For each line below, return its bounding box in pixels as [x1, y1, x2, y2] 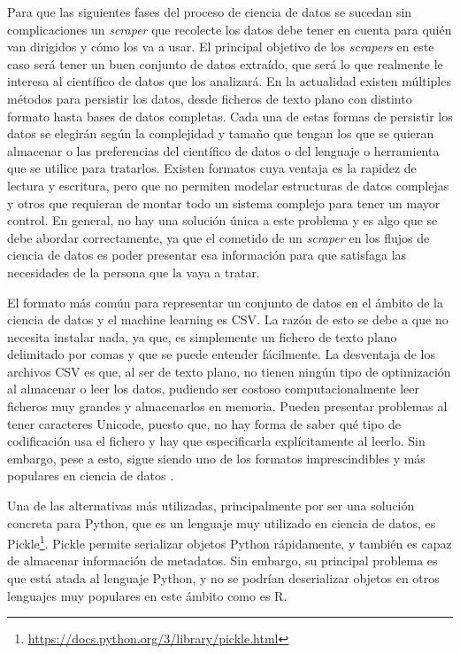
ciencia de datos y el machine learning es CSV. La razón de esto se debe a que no [7, 310, 448, 329]
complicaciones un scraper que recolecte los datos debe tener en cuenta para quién [7, 19, 452, 38]
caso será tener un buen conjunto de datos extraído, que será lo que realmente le [7, 54, 443, 73]
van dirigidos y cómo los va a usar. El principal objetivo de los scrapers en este [7, 37, 434, 56]
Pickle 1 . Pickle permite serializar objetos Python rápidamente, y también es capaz [7, 532, 452, 552]
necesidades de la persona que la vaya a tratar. [7, 262, 260, 281]
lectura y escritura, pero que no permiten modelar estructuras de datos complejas [7, 175, 449, 194]
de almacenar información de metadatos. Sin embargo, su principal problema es [7, 551, 438, 570]
